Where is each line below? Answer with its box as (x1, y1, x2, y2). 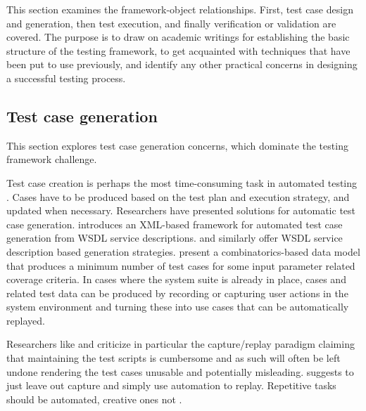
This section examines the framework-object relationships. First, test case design (6, 2, 353, 16)
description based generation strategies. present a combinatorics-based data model (6, 244, 360, 259)
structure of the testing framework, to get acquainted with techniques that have (6, 43, 351, 58)
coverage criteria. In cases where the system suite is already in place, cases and (6, 272, 346, 287)
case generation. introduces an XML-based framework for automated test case (6, 216, 343, 231)
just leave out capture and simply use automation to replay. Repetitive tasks (6, 378, 336, 393)
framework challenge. (6, 152, 97, 167)
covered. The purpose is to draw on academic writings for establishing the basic (6, 30, 350, 44)
